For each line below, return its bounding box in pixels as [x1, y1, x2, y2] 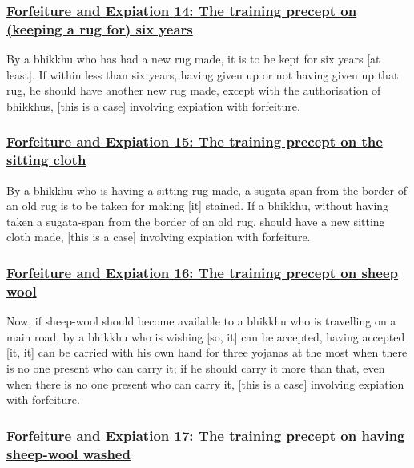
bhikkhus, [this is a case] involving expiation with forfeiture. [6, 97, 300, 114]
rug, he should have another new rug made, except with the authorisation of [6, 82, 381, 99]
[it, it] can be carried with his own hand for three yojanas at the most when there [6, 344, 408, 361]
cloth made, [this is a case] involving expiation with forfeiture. [6, 228, 311, 245]
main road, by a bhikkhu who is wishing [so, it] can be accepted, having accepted [6, 328, 405, 345]
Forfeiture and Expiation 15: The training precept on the [6, 131, 383, 151]
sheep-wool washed [6, 443, 131, 463]
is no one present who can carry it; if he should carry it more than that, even [6, 359, 385, 376]
